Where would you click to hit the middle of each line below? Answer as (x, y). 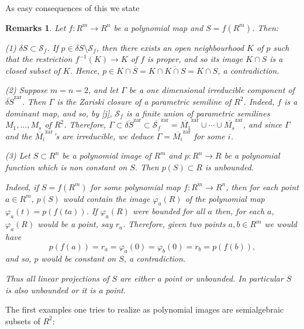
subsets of (23, 321)
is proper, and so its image (195, 59)
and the (19, 136)
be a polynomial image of (107, 155)
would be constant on (79, 258)
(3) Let (18, 155)
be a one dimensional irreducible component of (212, 90)
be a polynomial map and (158, 27)
